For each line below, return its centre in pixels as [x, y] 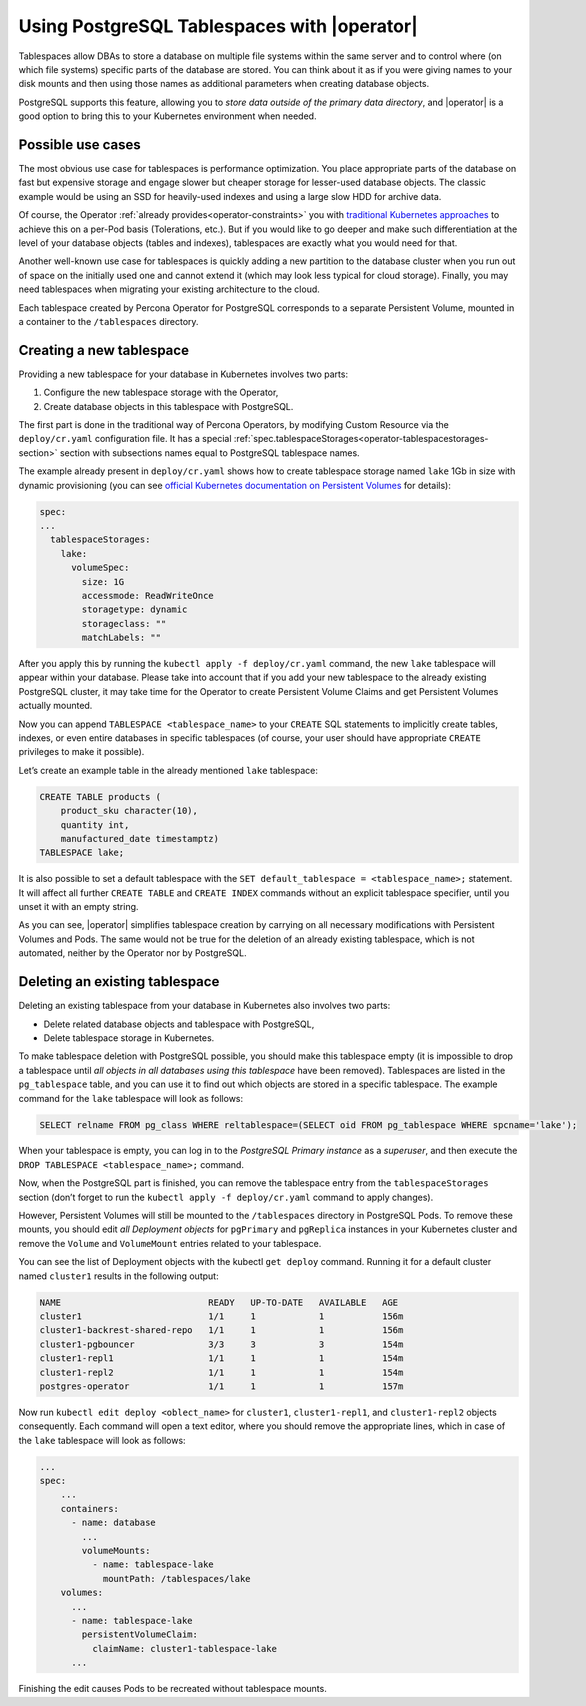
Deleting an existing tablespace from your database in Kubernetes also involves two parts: [204, 1006]
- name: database [114, 1523]
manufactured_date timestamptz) [140, 838]
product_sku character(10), [129, 811]
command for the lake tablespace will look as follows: [131, 1098]
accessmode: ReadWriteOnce [147, 595]
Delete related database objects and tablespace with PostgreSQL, [179, 1024]
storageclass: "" [124, 623]
